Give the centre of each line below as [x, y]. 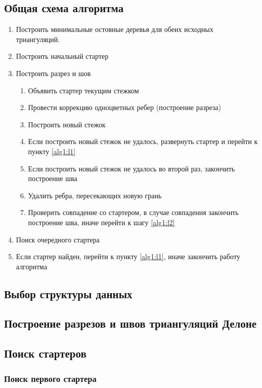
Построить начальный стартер [62, 56]
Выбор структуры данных [68, 293]
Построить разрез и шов [53, 73]
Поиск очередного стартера [58, 239]
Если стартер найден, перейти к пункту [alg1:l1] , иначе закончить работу [128, 256]
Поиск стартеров [45, 353]
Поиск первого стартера [50, 378]
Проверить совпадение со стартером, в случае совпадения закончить [133, 212]
